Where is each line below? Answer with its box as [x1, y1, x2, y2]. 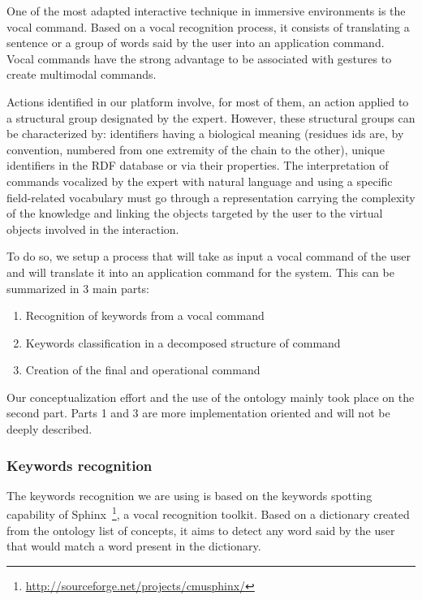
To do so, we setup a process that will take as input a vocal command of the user [6, 248, 411, 265]
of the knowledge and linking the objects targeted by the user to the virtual [6, 205, 383, 222]
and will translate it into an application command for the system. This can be [6, 263, 394, 280]
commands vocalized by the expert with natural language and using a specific [6, 172, 393, 189]
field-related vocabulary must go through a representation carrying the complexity [6, 188, 416, 205]
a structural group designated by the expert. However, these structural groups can [6, 109, 416, 126]
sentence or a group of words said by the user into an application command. [6, 34, 385, 51]
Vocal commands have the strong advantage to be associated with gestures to [6, 50, 392, 67]
